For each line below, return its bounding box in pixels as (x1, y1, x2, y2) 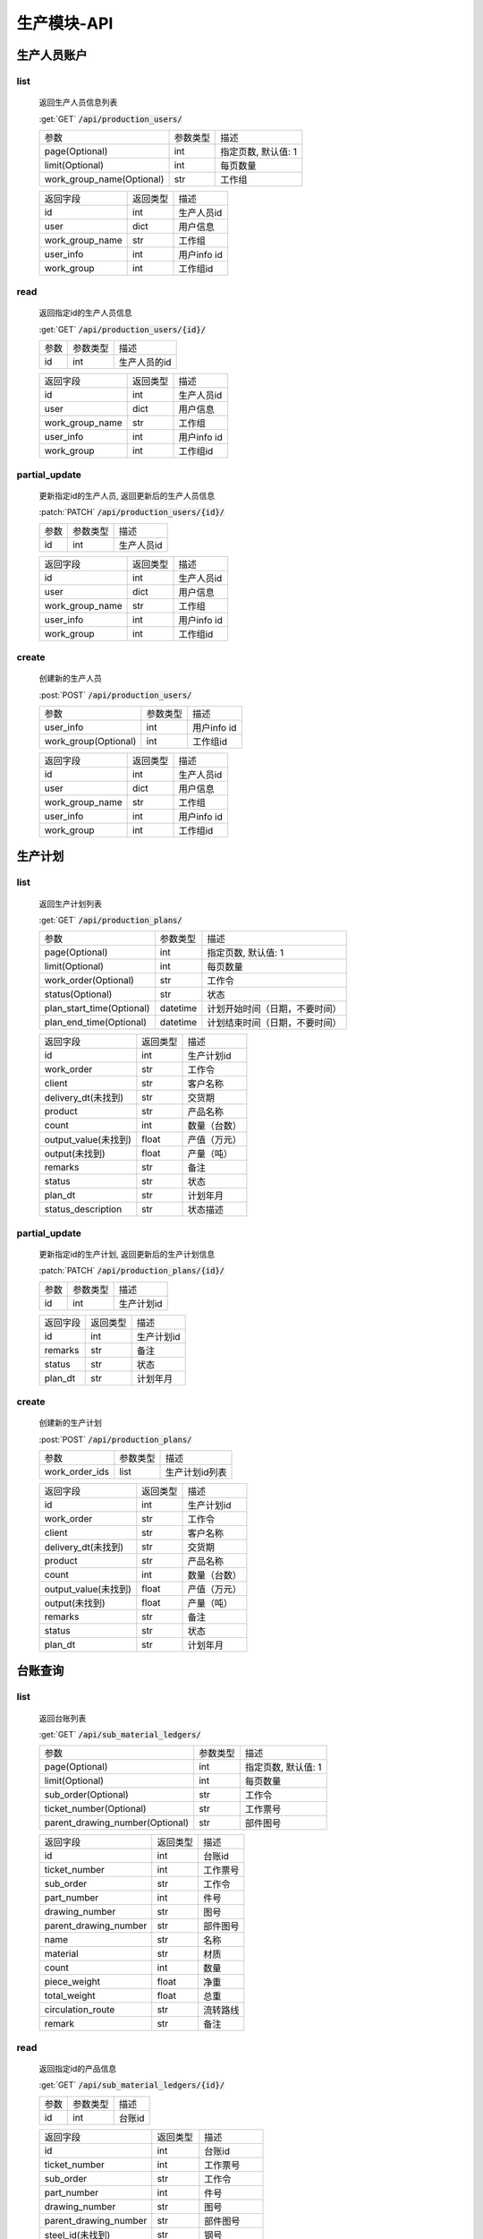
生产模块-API (16, 13, 114, 33)
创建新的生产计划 (38, 1418, 102, 1428)
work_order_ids (44, 1465, 109, 1478)
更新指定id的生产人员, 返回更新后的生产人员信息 (38, 490, 215, 501)
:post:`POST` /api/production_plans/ (38, 1434, 192, 1445)
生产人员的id (118, 356, 172, 369)
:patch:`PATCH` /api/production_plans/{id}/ (38, 1265, 225, 1276)
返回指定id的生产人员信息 (38, 307, 132, 318)
